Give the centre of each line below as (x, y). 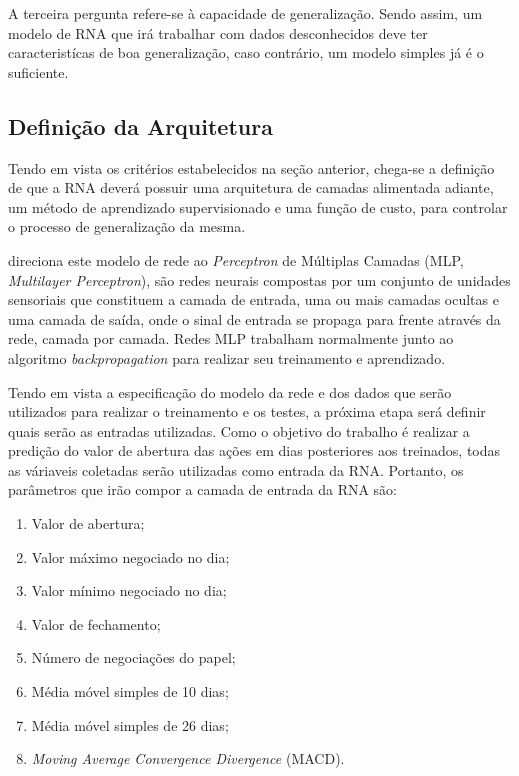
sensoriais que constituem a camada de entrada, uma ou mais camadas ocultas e (253, 299)
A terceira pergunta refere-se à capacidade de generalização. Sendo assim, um (245, 13)
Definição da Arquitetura (140, 125)
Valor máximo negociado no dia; (130, 556)
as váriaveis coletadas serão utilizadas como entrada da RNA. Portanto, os (236, 469)
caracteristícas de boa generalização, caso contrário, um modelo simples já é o (246, 52)
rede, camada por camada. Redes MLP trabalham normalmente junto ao (231, 338)
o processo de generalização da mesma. (127, 226)
